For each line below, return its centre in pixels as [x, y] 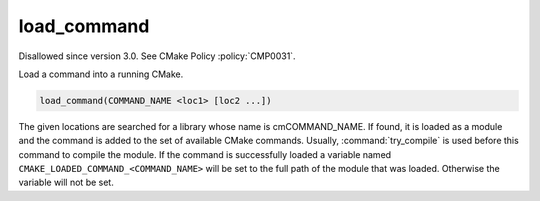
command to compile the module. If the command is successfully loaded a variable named [205, 154]
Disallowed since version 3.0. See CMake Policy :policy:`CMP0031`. [157, 56]
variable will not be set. [66, 182]
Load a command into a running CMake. [101, 74]
